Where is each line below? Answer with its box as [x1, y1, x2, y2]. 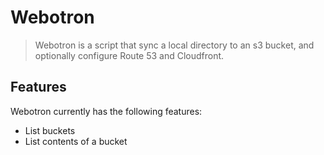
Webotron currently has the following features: [10, 105, 203, 117]
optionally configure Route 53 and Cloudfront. [34, 49, 225, 61]
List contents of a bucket [24, 135, 128, 147]
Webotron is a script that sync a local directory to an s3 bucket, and [34, 39, 315, 51]
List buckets [24, 124, 76, 136]
